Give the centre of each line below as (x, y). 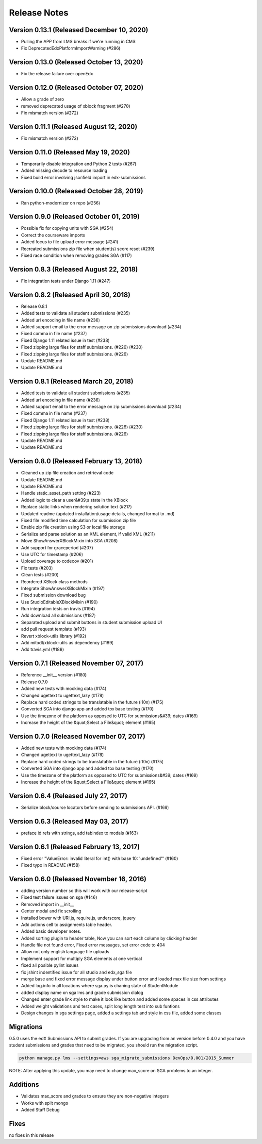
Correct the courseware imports (53, 235)
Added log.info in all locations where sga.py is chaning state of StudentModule (100, 986)
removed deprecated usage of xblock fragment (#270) (76, 106)
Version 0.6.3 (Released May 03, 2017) (69, 821)
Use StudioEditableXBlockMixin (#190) (59, 602)
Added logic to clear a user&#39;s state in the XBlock (74, 500)
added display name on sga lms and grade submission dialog (82, 993)
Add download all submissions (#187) (58, 615)
